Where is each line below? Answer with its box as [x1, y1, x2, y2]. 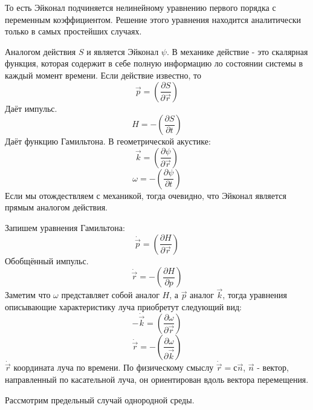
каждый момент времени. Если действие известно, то [5, 68, 202, 81]
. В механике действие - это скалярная [166, 45, 308, 57]
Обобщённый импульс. [5, 254, 89, 267]
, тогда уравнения [222, 288, 287, 301]
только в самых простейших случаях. [5, 25, 142, 37]
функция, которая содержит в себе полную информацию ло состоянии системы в [5, 57, 303, 70]
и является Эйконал [86, 45, 159, 57]
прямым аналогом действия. [5, 201, 108, 213]
